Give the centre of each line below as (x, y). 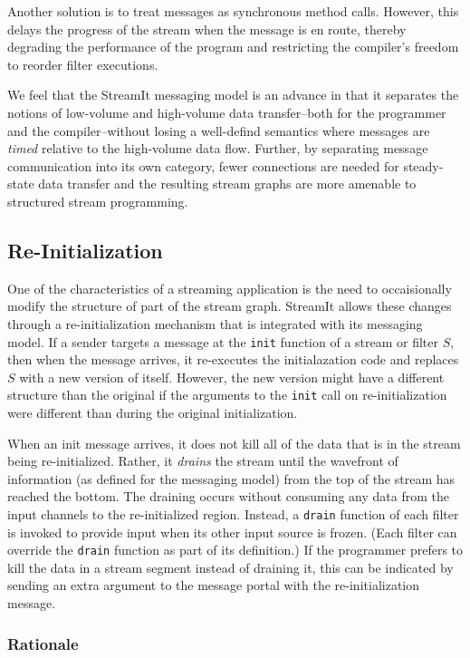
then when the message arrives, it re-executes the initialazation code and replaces (233, 359)
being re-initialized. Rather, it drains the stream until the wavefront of (203, 461)
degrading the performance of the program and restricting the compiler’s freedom (233, 47)
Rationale (43, 643)
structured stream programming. (98, 201)
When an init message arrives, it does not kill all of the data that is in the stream (234, 443)
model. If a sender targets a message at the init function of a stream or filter (223, 341)
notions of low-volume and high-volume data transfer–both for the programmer (227, 112)
